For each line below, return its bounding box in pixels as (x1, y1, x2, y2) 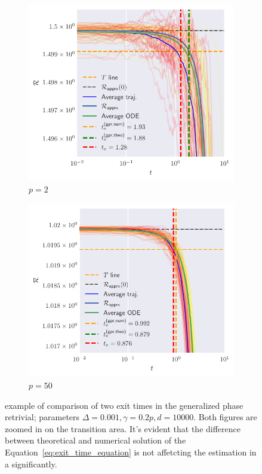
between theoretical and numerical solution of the (5, 434, 186, 447)
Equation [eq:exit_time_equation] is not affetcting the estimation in (5, 445, 257, 458)
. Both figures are (193, 411, 257, 423)
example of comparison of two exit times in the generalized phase (5, 399, 243, 411)
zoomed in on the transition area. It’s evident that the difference (5, 422, 241, 435)
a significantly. (5, 457, 57, 470)
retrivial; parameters (5, 411, 80, 423)
